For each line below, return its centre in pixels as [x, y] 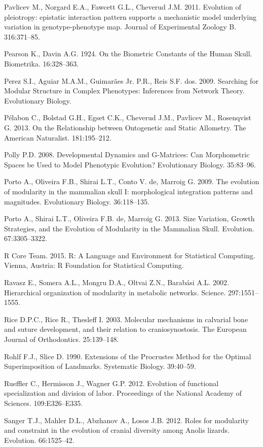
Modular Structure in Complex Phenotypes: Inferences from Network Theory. [124, 91]
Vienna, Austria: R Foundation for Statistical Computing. [94, 265]
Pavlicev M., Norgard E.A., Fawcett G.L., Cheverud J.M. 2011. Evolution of [123, 7]
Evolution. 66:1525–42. [39, 440]
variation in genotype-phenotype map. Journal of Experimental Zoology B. [120, 27]
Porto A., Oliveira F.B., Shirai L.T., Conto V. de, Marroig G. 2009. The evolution [132, 181]
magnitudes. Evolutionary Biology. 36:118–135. [77, 201]
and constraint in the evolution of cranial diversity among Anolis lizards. [117, 430]
